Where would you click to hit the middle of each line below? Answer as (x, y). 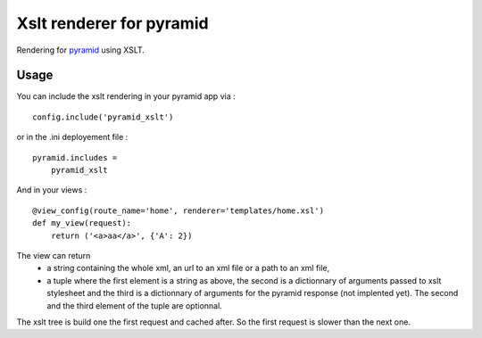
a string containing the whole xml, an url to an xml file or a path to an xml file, (188, 268)
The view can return (54, 255)
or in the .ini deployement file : (72, 137)
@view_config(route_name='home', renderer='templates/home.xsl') (179, 210)
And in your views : (52, 190)
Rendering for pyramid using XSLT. (80, 50)
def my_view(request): (82, 223)
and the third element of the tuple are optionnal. (134, 305)
